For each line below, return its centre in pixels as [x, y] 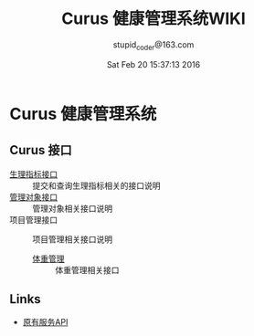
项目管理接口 [33, 219]
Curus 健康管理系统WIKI [153, 19]
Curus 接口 [41, 150]
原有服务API [45, 322]
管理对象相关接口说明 [72, 208]
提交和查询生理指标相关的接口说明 [96, 185]
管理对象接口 [33, 196]
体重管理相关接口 [87, 269]
